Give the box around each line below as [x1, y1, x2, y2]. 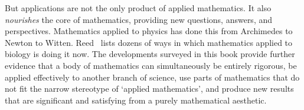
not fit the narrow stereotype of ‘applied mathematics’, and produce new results [5, 82, 294, 95]
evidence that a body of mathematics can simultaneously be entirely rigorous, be [5, 59, 297, 71]
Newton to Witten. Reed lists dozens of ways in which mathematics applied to [5, 36, 293, 48]
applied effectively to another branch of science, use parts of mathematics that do [5, 71, 300, 83]
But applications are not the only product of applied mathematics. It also [5, 2, 272, 14]
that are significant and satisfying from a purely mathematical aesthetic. [5, 94, 267, 106]
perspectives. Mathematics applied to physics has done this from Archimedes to [5, 25, 293, 37]
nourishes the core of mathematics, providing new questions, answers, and [5, 13, 273, 25]
